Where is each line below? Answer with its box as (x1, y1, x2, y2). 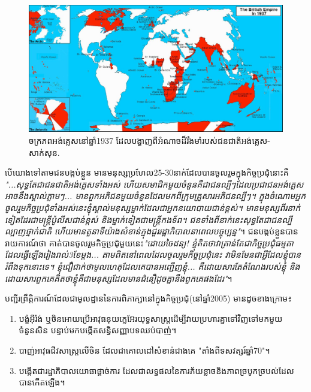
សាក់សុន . (29, 146, 60, 158)
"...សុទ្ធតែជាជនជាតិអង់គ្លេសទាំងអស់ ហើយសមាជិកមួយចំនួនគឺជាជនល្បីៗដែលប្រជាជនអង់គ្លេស (5, 177, 304, 190)
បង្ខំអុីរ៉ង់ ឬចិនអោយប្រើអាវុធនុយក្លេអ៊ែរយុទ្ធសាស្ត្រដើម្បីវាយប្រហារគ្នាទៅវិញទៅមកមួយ (19, 312, 283, 324)
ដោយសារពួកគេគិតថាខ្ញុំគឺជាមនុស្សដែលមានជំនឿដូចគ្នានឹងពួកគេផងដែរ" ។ (5, 272, 233, 284)
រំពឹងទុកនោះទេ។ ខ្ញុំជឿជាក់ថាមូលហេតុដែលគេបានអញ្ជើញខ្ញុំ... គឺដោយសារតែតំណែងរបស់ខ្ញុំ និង (5, 260, 300, 272)
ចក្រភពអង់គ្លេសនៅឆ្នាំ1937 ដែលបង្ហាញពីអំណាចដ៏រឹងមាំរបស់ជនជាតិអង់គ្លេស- (29, 134, 270, 146)
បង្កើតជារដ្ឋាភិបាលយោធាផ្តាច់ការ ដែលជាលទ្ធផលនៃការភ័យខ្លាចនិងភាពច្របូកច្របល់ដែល (19, 364, 294, 376)
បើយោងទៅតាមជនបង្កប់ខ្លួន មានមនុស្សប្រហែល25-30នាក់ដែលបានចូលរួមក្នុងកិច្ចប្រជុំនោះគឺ (5, 166, 289, 179)
